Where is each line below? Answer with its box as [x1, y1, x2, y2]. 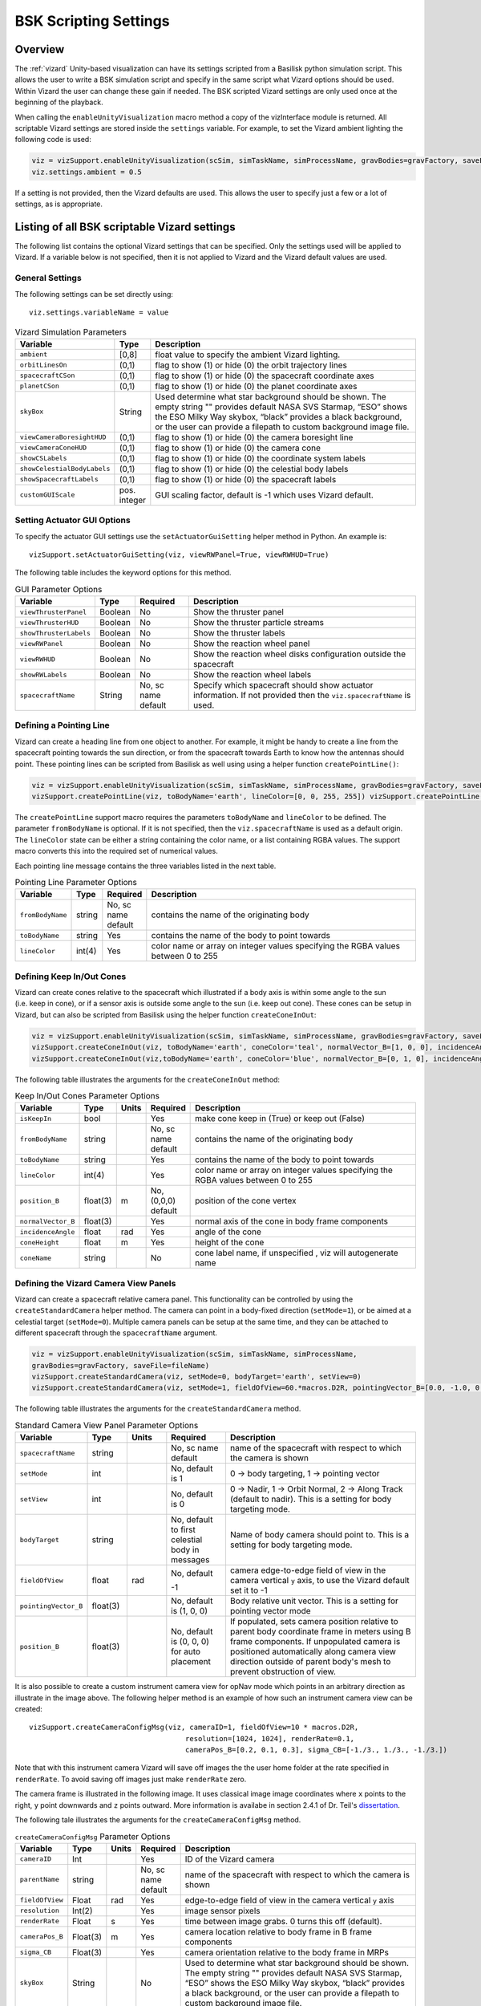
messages [171, 1554, 210, 1565]
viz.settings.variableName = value [29, 307, 169, 317]
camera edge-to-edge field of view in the [229, 1565, 386, 1576]
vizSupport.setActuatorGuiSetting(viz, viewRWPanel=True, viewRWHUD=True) [29, 550, 329, 559]
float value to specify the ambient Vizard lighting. [155, 349, 341, 360]
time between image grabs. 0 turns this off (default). [184, 1915, 382, 1927]
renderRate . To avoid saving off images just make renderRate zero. [14, 1774, 247, 1784]
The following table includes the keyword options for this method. [14, 568, 232, 578]
